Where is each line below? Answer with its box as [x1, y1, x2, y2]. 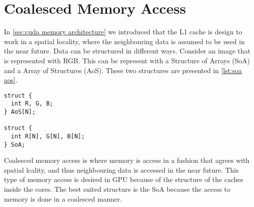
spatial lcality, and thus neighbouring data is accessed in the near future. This [4, 164, 239, 175]
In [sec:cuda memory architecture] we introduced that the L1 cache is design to [4, 26, 242, 37]
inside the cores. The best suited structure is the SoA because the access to [4, 184, 230, 194]
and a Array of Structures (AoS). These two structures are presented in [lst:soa [4, 65, 242, 75]
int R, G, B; [11, 100, 54, 107]
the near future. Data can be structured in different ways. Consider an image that [4, 46, 251, 56]
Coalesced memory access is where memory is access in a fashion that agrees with [4, 155, 250, 165]
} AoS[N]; [4, 108, 36, 115]
